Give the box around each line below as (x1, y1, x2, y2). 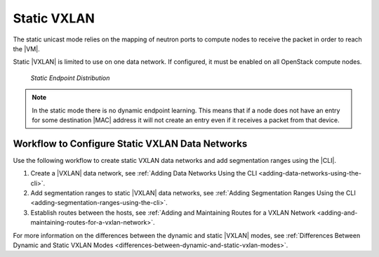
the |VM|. (13, 44, 40, 53)
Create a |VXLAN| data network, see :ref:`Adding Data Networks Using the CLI (30, 169, 258, 178)
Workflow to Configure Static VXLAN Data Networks (13, 138, 248, 150)
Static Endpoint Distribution (30, 74, 110, 82)
